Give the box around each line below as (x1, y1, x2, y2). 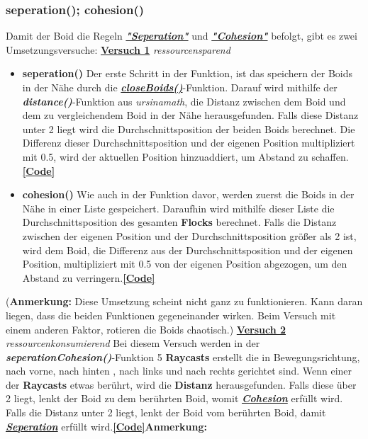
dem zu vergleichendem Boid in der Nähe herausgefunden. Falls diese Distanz (22, 108, 359, 122)
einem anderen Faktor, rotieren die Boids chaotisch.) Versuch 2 (6, 321, 286, 336)
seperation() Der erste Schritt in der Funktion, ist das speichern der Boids (22, 66, 353, 81)
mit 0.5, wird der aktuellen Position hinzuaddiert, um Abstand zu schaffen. (22, 149, 349, 164)
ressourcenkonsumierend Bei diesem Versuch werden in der (6, 336, 260, 350)
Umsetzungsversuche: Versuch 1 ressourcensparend (6, 42, 230, 57)
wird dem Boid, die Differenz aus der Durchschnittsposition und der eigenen (22, 242, 353, 257)
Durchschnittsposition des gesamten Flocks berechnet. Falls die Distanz (22, 215, 337, 229)
